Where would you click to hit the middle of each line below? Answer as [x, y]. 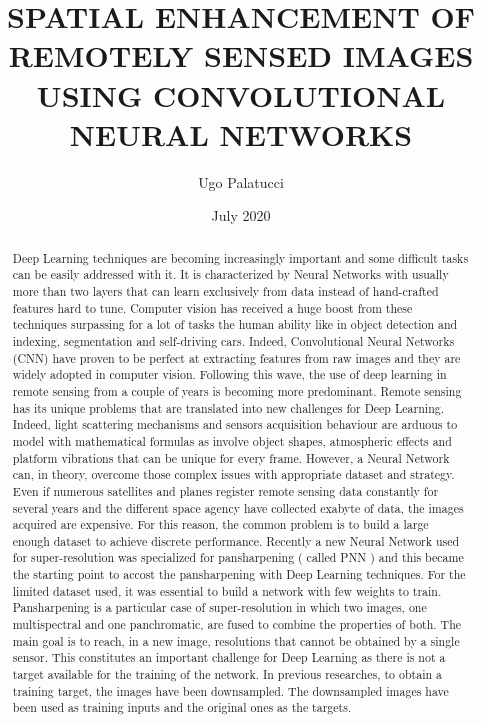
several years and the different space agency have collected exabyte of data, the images [238, 507]
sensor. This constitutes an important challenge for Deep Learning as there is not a [229, 657]
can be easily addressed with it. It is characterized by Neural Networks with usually [230, 274]
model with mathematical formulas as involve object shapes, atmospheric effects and [232, 440]
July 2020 [241, 215]
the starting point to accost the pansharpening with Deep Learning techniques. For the [239, 574]
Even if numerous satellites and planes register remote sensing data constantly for [225, 490]
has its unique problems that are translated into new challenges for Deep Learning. [228, 407]
